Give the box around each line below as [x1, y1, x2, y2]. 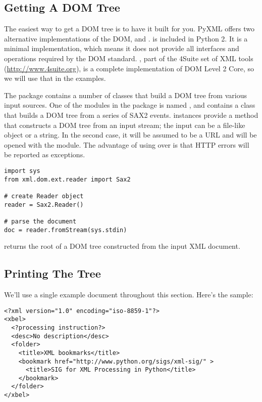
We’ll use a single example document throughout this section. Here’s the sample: [4, 289, 253, 299]
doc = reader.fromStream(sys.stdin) [4, 226, 127, 234]
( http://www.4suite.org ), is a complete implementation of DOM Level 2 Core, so [4, 63, 254, 73]
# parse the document [4, 217, 77, 225]
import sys [4, 167, 40, 174]
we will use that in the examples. [4, 73, 106, 83]
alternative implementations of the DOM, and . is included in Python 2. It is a [4, 33, 248, 43]
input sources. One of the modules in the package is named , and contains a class [4, 100, 255, 110]
